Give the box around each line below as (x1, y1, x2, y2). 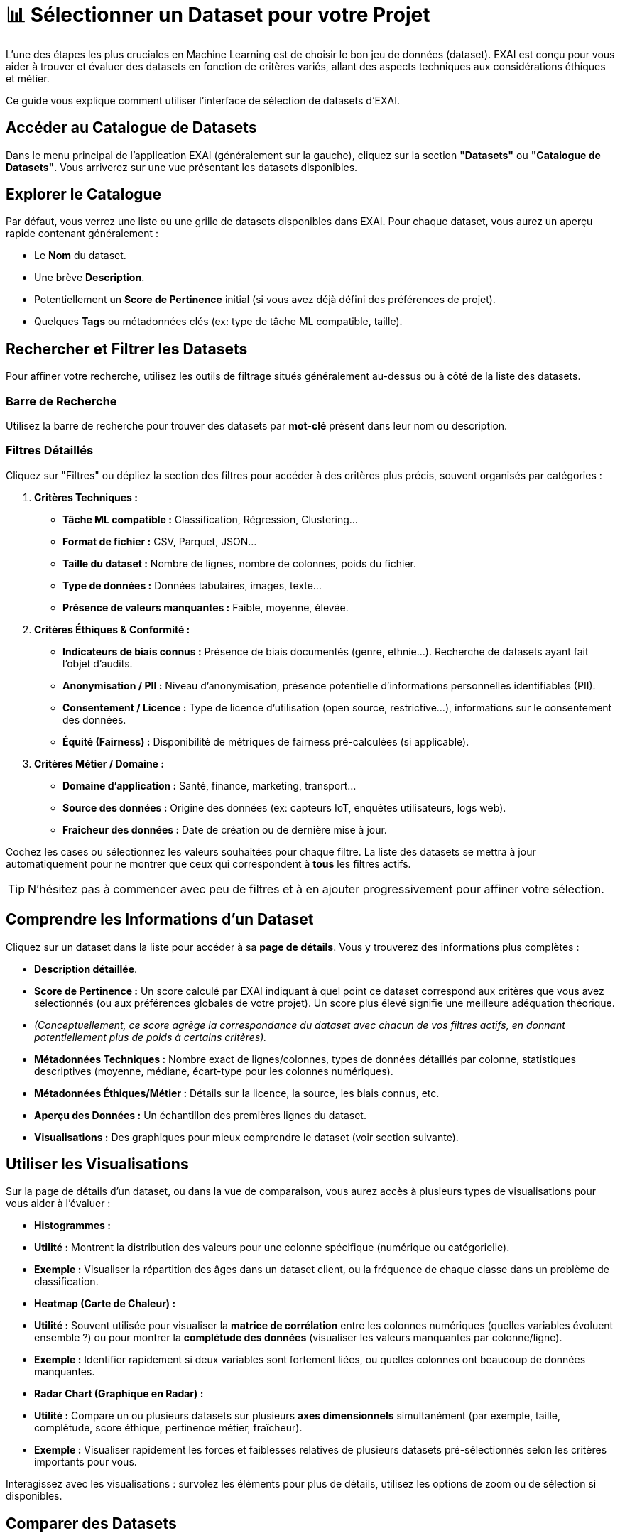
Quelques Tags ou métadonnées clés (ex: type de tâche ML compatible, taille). (34, 315, 403, 328)
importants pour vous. (34, 1456, 137, 1468)
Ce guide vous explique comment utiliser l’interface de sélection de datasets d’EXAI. (6, 94, 400, 107)
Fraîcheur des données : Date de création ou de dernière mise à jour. (62, 823, 387, 836)
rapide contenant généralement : (6, 227, 159, 240)
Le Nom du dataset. (34, 249, 126, 262)
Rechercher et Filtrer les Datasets (6, 339, 248, 358)
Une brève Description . (34, 271, 145, 284)
